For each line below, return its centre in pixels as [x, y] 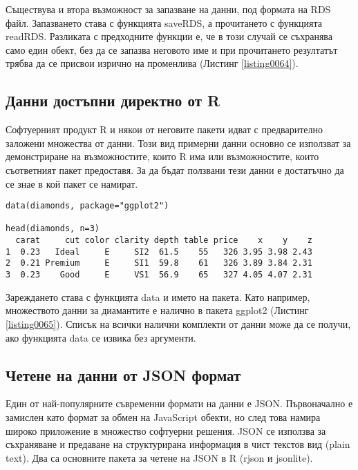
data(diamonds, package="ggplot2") [87, 206]
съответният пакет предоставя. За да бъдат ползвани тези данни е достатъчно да [175, 169]
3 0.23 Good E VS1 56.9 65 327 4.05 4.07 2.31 [159, 275]
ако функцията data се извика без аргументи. [101, 337]
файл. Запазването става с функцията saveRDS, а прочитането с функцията [164, 22]
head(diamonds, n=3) [53, 229]
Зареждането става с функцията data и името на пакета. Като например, [158, 296]
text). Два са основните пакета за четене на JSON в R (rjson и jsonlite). [159, 457]
